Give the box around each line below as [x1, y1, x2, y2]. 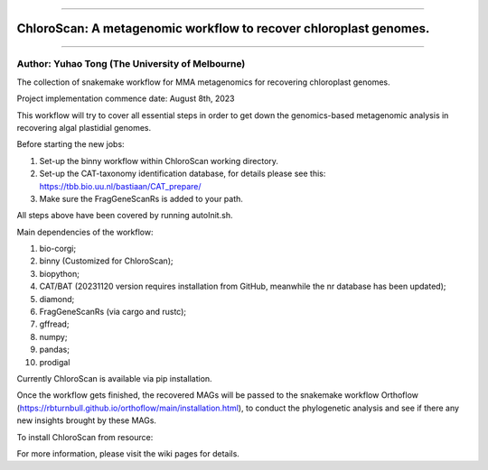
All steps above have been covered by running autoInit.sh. [16, 210, 233, 221]
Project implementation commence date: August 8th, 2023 [16, 93, 235, 104]
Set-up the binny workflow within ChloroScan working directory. [39, 155, 279, 166]
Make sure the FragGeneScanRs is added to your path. [39, 193, 244, 204]
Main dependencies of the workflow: [16, 226, 154, 237]
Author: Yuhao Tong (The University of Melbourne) [16, 58, 246, 70]
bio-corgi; [39, 244, 77, 254]
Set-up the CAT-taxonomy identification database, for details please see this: [39, 168, 326, 180]
